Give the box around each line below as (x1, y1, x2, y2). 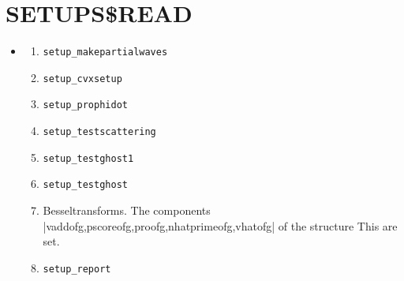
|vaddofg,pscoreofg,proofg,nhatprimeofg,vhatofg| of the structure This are (43, 217, 398, 234)
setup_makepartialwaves (43, 47, 168, 58)
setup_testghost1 (43, 152, 134, 164)
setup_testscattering (43, 126, 156, 138)
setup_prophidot (43, 99, 128, 111)
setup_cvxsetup (43, 73, 122, 84)
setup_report (43, 263, 111, 275)
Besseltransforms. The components (43, 202, 211, 219)
